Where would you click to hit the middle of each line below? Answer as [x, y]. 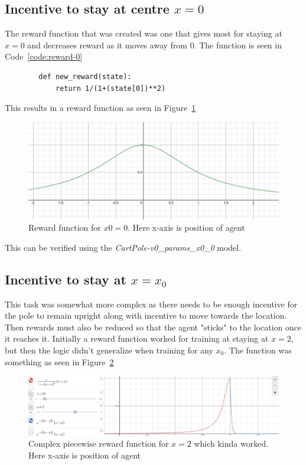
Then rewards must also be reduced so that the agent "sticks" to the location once [153, 327]
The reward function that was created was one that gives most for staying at [144, 33]
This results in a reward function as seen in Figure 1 [100, 108]
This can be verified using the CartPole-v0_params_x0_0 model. [123, 247]
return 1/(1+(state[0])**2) [110, 88]
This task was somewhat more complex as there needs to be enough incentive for [151, 304]
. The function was [258, 350]
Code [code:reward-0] [44, 56]
